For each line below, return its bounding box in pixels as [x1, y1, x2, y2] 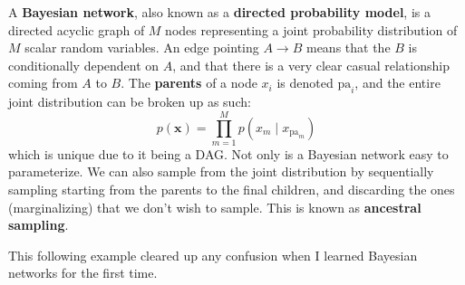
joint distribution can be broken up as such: [8, 92, 251, 111]
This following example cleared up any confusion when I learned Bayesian [8, 245, 418, 264]
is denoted [276, 73, 334, 92]
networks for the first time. [8, 263, 158, 282]
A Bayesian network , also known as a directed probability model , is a [8, 3, 431, 21]
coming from [8, 73, 78, 92]
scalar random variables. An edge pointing [24, 38, 259, 57]
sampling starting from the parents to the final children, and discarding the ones [8, 180, 455, 199]
